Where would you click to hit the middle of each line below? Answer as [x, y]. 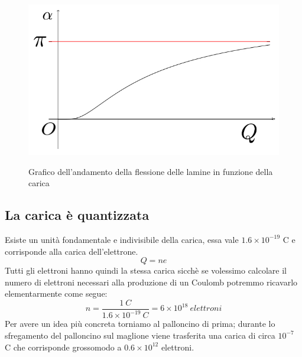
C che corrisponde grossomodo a [63, 347]
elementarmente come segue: [56, 293]
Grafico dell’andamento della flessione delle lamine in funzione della [151, 171]
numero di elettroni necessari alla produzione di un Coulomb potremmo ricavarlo [151, 282]
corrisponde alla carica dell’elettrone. [72, 251]
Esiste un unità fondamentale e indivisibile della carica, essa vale [122, 239]
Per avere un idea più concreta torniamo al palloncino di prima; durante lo [140, 324]
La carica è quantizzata [77, 215]
